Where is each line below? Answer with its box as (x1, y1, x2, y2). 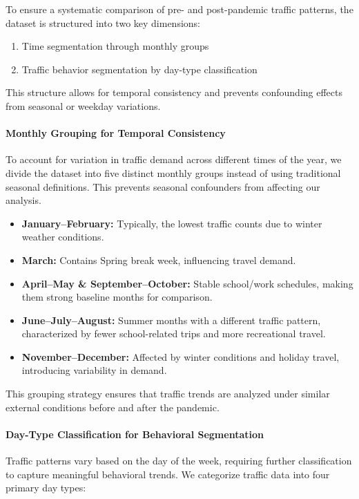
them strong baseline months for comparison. (21, 290, 213, 304)
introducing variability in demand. (21, 363, 167, 377)
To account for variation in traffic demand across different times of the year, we (6, 152, 342, 167)
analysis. (6, 193, 41, 207)
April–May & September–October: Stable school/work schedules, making (21, 276, 353, 290)
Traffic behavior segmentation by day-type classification (21, 62, 258, 76)
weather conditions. (21, 229, 104, 244)
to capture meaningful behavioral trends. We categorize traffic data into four (6, 467, 330, 481)
